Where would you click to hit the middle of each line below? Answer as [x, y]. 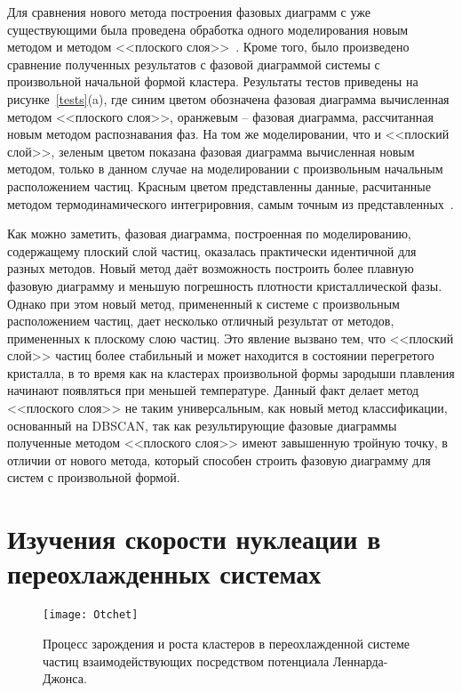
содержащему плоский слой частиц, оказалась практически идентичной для [212, 250]
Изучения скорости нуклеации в [194, 539]
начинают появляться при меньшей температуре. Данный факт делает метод [213, 390]
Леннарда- [360, 661]
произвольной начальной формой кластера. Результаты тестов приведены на [213, 81]
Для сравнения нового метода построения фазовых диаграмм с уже [189, 12]
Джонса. [65, 678]
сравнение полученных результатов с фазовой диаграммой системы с [194, 64]
